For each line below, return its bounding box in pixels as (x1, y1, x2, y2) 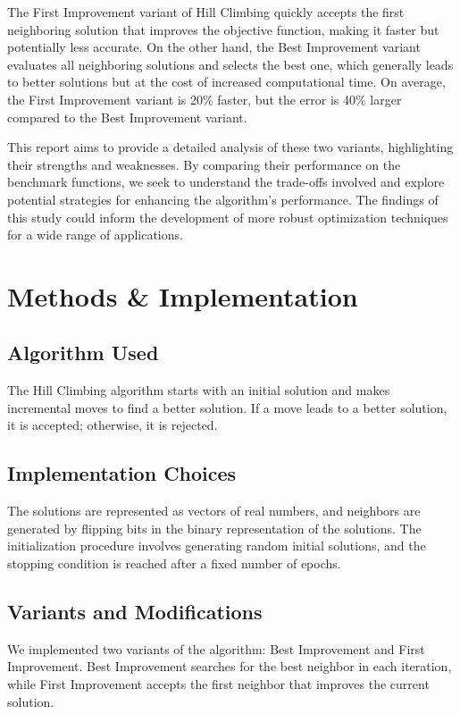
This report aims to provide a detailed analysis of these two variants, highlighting (7, 138, 454, 156)
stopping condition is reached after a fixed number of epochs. (7, 554, 341, 573)
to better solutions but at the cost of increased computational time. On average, (7, 72, 446, 91)
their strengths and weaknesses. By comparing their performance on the (7, 155, 401, 173)
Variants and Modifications (7, 598, 263, 626)
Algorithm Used (7, 339, 159, 366)
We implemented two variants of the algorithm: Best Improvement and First (7, 639, 425, 658)
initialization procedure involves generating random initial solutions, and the (7, 536, 426, 555)
